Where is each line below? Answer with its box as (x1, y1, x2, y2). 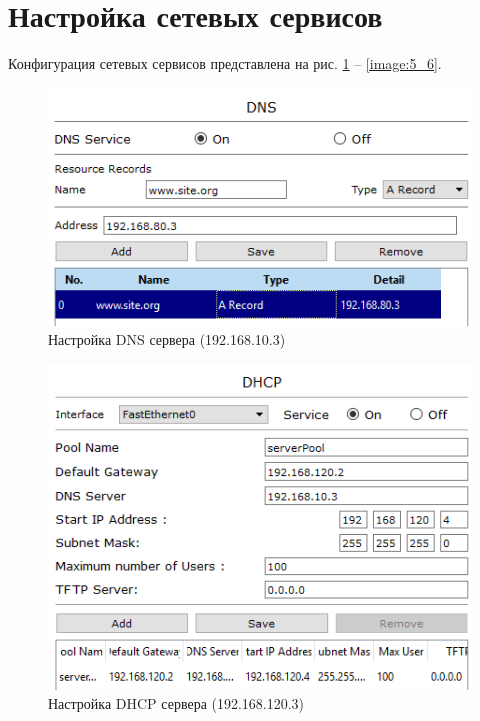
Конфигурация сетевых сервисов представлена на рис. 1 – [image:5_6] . (8, 53, 442, 74)
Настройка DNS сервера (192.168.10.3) (48, 329, 286, 350)
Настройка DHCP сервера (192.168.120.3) (48, 693, 305, 714)
